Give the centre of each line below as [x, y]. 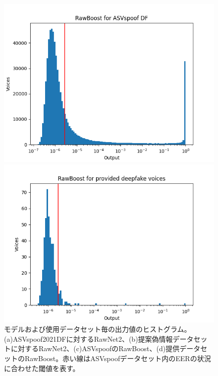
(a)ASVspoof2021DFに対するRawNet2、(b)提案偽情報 [88, 338]
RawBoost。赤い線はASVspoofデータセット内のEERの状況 [118, 358]
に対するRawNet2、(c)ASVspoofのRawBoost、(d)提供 [95, 348]
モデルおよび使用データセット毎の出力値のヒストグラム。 [98, 329]
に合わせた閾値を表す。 [42, 368]
